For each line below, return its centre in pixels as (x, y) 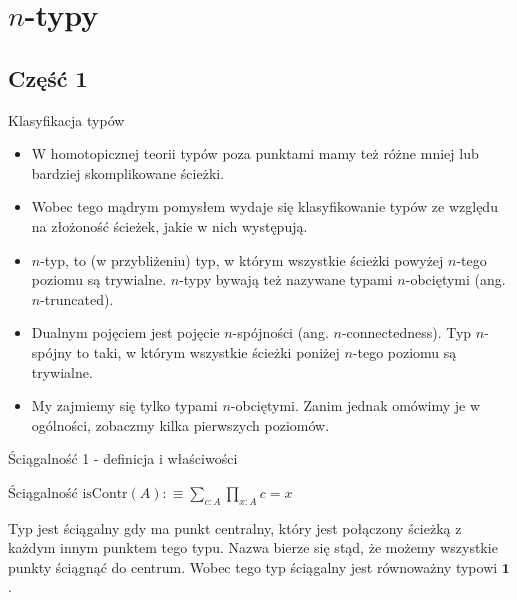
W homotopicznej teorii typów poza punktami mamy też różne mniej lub (255, 153)
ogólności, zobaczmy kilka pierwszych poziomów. (180, 424)
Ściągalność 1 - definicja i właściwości (123, 458)
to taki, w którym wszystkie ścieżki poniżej (208, 351)
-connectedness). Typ (406, 332)
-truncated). (77, 298)
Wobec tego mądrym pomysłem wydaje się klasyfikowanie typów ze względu (264, 206)
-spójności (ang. (280, 332)
